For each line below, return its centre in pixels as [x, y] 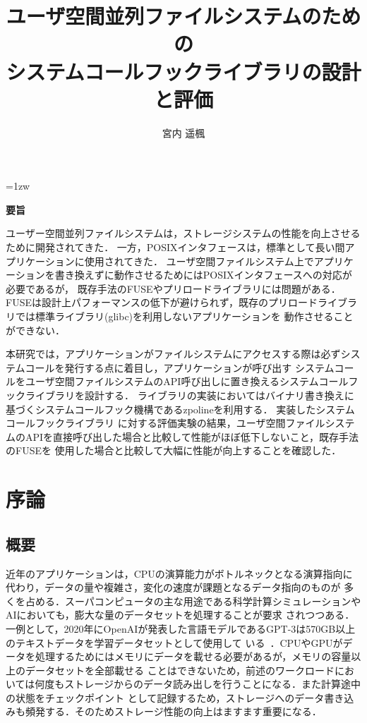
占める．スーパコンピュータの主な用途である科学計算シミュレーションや [193, 601]
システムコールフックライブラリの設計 [183, 71]
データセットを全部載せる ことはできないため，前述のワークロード [180, 670]
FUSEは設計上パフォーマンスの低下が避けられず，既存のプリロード [162, 302]
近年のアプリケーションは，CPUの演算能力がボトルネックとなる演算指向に [179, 573]
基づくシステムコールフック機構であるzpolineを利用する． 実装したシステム [180, 409]
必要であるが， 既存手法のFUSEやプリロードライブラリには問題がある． [173, 288]
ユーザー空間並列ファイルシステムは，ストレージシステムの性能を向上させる [183, 233]
